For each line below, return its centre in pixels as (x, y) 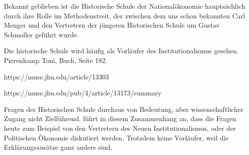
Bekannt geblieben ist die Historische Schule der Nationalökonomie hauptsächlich (125, 6)
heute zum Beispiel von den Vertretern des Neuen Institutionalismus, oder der (120, 128)
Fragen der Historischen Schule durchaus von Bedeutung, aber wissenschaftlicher (124, 109)
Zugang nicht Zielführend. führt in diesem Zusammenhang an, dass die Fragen (120, 118)
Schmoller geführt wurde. (41, 34)
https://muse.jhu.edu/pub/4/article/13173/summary (83, 93)
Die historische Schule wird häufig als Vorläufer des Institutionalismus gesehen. (121, 51)
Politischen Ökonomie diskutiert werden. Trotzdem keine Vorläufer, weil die (116, 137)
